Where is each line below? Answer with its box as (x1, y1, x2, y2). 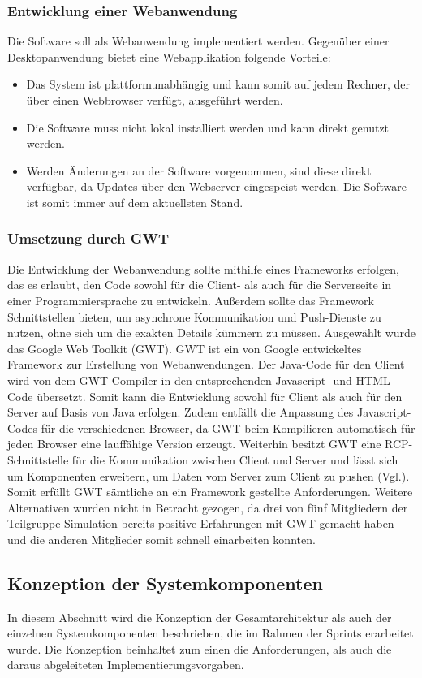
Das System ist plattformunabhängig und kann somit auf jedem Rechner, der (26, 76, 410, 93)
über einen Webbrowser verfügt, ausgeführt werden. (26, 92, 283, 108)
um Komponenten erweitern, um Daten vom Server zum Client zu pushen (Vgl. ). (7, 467, 410, 484)
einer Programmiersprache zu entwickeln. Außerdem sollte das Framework (7, 291, 375, 309)
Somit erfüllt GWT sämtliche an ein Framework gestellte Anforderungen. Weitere (7, 483, 413, 500)
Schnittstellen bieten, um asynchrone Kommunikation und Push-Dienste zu (7, 308, 381, 325)
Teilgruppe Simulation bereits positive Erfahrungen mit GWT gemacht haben (7, 515, 394, 532)
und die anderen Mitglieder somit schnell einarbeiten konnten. (7, 530, 316, 547)
